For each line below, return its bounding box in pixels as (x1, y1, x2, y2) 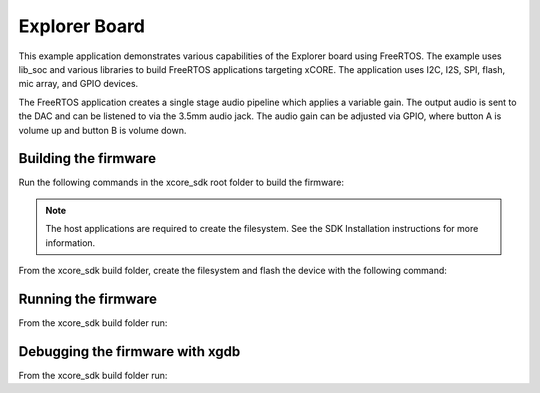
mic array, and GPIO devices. (18, 78, 139, 90)
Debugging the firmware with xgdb (18, 343, 241, 360)
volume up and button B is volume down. (18, 124, 187, 136)
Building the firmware (18, 150, 157, 167)
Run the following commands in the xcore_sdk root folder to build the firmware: (18, 176, 345, 189)
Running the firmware (18, 290, 157, 307)
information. (45, 236, 96, 249)
